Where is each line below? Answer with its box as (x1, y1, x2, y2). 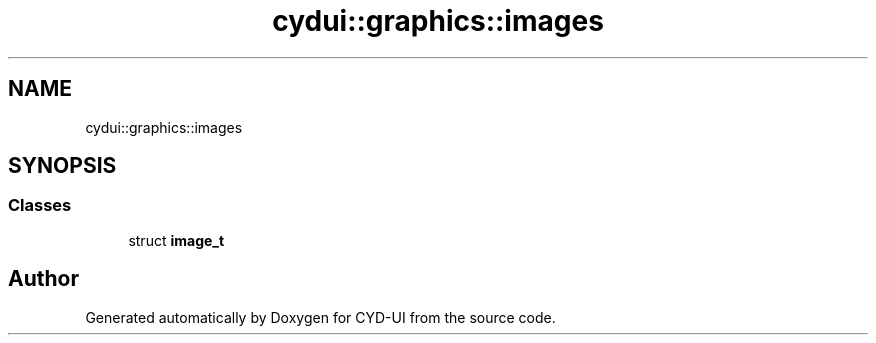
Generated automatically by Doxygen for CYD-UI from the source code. (85, 308, 556, 326)
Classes (8, 195, 72, 216)
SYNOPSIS (8, 153, 117, 179)
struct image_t (128, 231, 225, 249)
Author (8, 266, 79, 292)
